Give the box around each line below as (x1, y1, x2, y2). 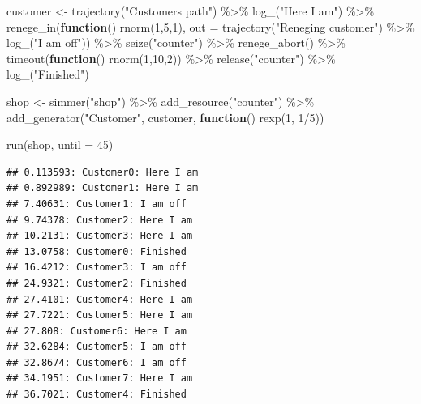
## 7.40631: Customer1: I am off (6, 198, 187, 210)
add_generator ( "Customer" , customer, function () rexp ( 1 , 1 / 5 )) (6, 108, 324, 125)
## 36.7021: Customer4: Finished (6, 389, 187, 401)
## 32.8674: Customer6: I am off (6, 356, 187, 368)
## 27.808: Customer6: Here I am (6, 325, 187, 337)
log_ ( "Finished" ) (6, 66, 89, 83)
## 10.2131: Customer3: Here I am (6, 230, 193, 242)
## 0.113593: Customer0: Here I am (6, 166, 199, 178)
